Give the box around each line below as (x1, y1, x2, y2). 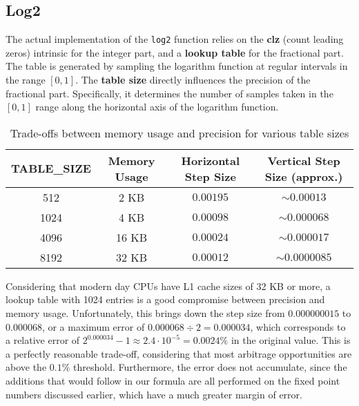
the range (6, 72, 46, 87)
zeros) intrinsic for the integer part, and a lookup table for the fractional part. (6, 45, 344, 59)
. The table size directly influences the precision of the (75, 72, 311, 87)
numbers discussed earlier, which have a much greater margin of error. (6, 387, 302, 401)
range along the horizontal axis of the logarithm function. (35, 99, 279, 114)
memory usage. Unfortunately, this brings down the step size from (6, 306, 285, 320)
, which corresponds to (250, 319, 346, 333)
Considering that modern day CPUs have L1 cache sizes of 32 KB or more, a (6, 278, 331, 293)
